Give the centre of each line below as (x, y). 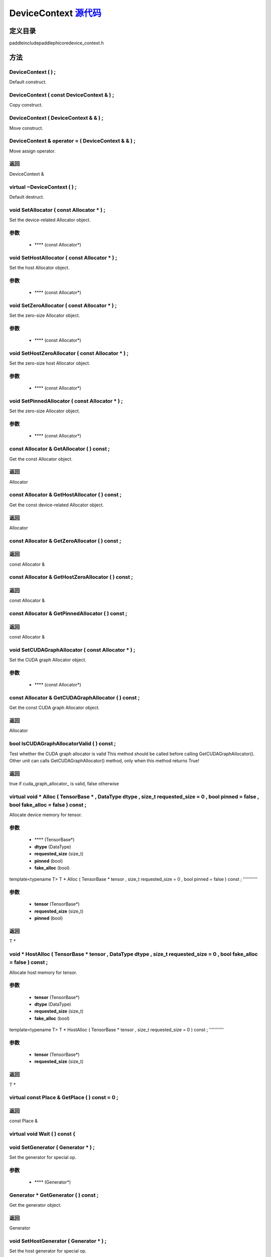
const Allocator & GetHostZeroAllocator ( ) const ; (71, 577)
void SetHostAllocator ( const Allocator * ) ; (63, 257)
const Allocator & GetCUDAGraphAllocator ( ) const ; (75, 697)
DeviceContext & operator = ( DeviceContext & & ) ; (72, 141)
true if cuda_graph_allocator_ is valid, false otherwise (64, 784)
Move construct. (26, 128)
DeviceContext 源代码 (55, 13)
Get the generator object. (35, 1205)
